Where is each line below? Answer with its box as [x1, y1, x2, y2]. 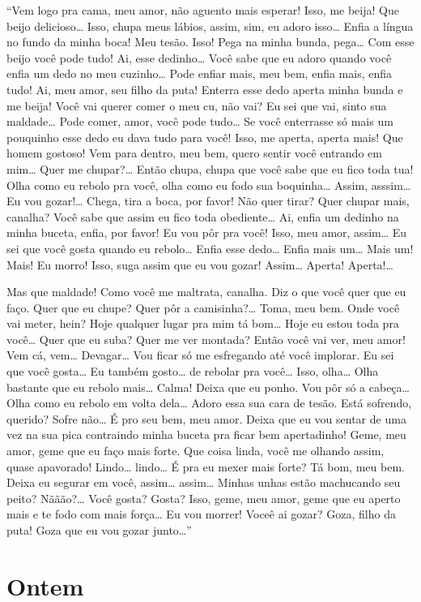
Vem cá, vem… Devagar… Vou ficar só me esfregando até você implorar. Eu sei [6, 346, 394, 363]
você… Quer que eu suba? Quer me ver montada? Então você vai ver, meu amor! [6, 330, 406, 347]
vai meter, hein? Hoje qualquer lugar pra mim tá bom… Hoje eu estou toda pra [6, 315, 399, 332]
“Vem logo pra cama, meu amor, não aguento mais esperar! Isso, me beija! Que [6, 2, 399, 18]
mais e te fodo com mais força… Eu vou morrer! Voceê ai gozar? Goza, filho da [6, 505, 396, 522]
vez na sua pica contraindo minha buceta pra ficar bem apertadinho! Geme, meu [6, 426, 406, 443]
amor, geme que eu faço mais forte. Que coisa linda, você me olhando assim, [6, 442, 385, 459]
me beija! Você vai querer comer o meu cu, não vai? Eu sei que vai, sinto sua [6, 97, 387, 114]
